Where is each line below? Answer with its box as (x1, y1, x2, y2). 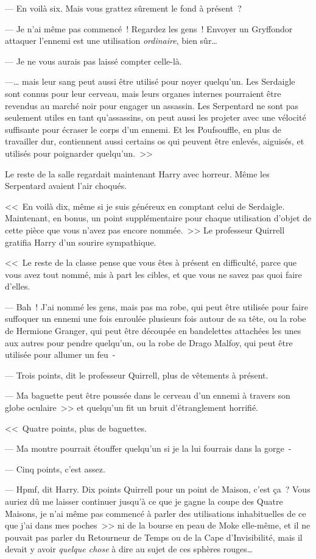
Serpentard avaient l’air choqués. (5, 179, 127, 192)
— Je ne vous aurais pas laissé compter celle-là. (5, 54, 182, 67)
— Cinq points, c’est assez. (5, 462, 105, 475)
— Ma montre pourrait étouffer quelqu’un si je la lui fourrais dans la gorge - (5, 442, 292, 455)
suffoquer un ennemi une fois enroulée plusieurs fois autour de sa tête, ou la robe (5, 312, 306, 325)
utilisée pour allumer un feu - (5, 348, 116, 361)
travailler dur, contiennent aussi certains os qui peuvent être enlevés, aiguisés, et (5, 135, 304, 148)
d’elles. (5, 280, 30, 293)
